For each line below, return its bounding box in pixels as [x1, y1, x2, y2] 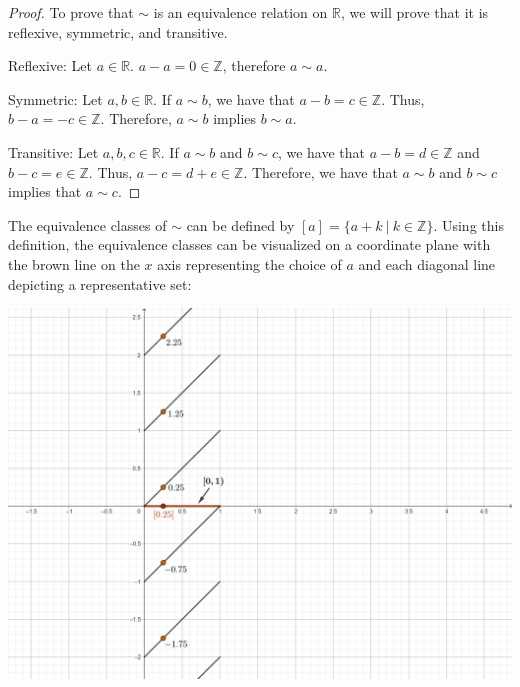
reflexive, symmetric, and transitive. [8, 21, 228, 42]
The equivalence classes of [8, 214, 167, 235]
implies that [8, 181, 82, 202]
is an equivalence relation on [153, 2, 328, 22]
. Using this [433, 214, 504, 235]
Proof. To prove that [8, 2, 134, 22]
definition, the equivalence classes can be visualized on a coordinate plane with [8, 234, 491, 255]
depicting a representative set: [8, 273, 192, 294]
